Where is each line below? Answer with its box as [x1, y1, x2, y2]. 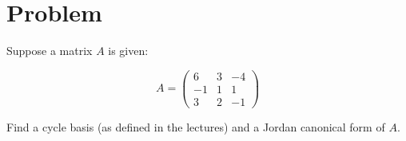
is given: [108, 42, 149, 59]
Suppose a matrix [6, 42, 93, 59]
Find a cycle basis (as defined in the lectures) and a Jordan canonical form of [6, 118, 385, 135]
